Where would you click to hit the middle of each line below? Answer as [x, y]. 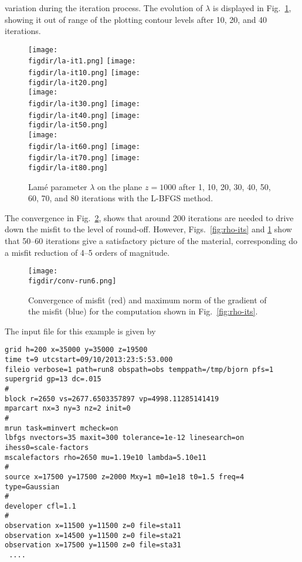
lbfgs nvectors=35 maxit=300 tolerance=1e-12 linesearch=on [125, 438]
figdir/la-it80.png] [68, 168]
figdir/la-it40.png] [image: [84, 115]
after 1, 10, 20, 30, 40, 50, [225, 186]
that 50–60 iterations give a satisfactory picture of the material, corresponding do [151, 241]
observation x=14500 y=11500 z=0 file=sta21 [93, 535]
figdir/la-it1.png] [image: [82, 61]
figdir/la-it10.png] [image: [84, 73]
